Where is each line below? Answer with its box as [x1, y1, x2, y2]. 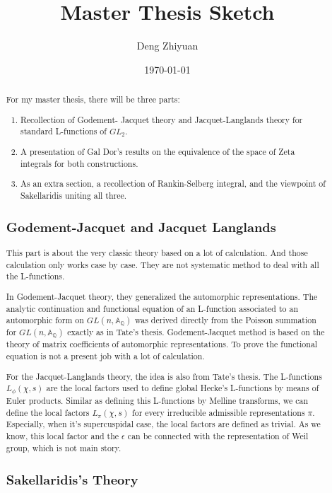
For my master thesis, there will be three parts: [6, 93, 180, 105]
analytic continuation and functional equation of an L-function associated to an [6, 302, 299, 314]
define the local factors [6, 406, 90, 418]
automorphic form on [6, 314, 84, 326]
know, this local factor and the [6, 430, 119, 442]
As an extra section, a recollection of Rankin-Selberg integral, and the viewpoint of [20, 178, 326, 190]
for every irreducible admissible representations [132, 406, 305, 418]
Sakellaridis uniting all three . [20, 189, 127, 201]
